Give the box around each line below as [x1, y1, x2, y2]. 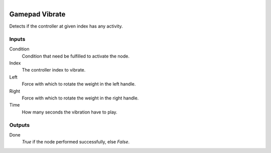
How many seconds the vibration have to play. [22, 109, 117, 115]
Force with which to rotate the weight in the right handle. [22, 95, 139, 101]
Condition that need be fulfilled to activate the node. [22, 53, 130, 59]
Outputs [9, 121, 30, 128]
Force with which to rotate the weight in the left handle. [22, 81, 136, 87]
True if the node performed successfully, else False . [22, 139, 130, 145]
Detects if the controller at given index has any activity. [9, 23, 123, 29]
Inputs [9, 35, 26, 42]
